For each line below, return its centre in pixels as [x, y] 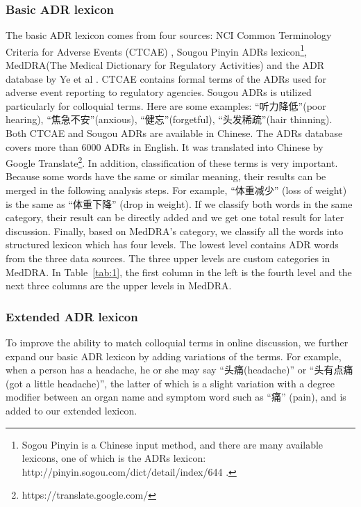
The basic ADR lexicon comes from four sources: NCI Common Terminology [169, 35]
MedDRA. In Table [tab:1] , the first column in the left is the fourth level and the [179, 272]
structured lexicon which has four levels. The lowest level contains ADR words [172, 244]
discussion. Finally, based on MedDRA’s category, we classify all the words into [175, 231]
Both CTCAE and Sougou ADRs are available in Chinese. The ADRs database [174, 133]
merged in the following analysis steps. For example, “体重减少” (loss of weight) [176, 190]
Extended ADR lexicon [72, 316]
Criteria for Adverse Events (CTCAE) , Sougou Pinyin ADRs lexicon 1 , [157, 50]
